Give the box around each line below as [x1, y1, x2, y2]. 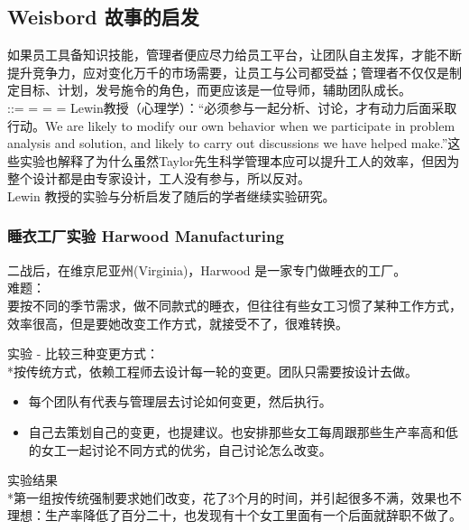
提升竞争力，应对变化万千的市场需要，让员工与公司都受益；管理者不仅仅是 [7, 62, 449, 81]
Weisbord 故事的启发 [7, 3, 199, 31]
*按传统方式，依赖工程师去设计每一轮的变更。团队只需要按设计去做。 [7, 361, 418, 380]
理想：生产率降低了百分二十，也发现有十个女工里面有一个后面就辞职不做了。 [7, 506, 462, 525]
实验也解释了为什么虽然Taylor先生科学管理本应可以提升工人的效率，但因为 [19, 151, 460, 170]
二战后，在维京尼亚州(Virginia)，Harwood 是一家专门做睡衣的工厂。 [7, 260, 407, 279]
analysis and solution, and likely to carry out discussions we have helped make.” [7, 134, 448, 153]
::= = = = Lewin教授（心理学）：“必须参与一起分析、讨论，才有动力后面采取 [7, 98, 457, 116]
